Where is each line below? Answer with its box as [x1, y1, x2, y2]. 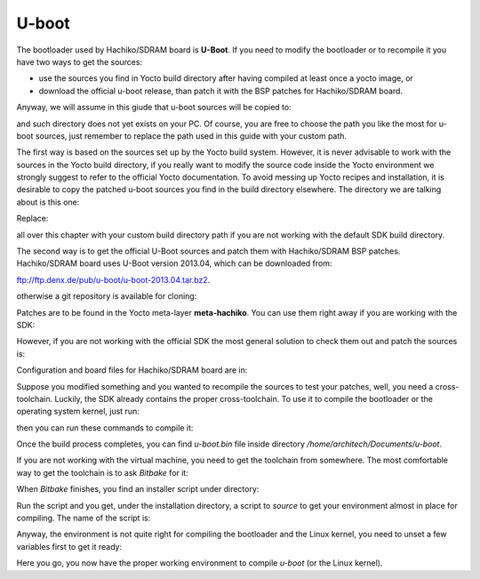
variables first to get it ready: [16, 541, 123, 551]
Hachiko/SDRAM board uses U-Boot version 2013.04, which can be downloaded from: [16, 258, 332, 269]
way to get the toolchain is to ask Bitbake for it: [16, 467, 188, 478]
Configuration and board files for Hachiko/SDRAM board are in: [16, 365, 248, 375]
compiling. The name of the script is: [16, 512, 151, 524]
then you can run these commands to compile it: [16, 422, 194, 433]
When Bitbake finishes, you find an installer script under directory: [16, 484, 260, 495]
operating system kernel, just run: [16, 406, 140, 417]
